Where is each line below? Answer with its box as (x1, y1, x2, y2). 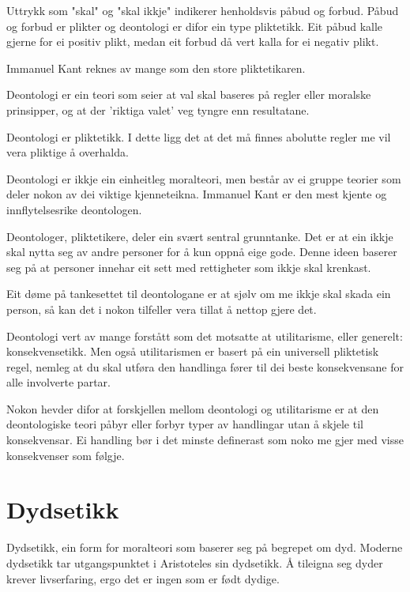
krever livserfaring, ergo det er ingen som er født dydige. (6, 570, 280, 586)
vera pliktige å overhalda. (6, 144, 129, 160)
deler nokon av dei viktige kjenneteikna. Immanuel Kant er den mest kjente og (6, 186, 387, 202)
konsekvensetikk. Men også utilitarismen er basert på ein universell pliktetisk (6, 343, 379, 360)
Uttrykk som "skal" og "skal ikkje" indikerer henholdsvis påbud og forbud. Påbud (6, 2, 399, 18)
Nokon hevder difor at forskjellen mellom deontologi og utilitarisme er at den (6, 400, 379, 417)
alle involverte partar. (6, 374, 111, 390)
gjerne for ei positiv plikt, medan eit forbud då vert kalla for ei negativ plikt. (6, 33, 379, 50)
